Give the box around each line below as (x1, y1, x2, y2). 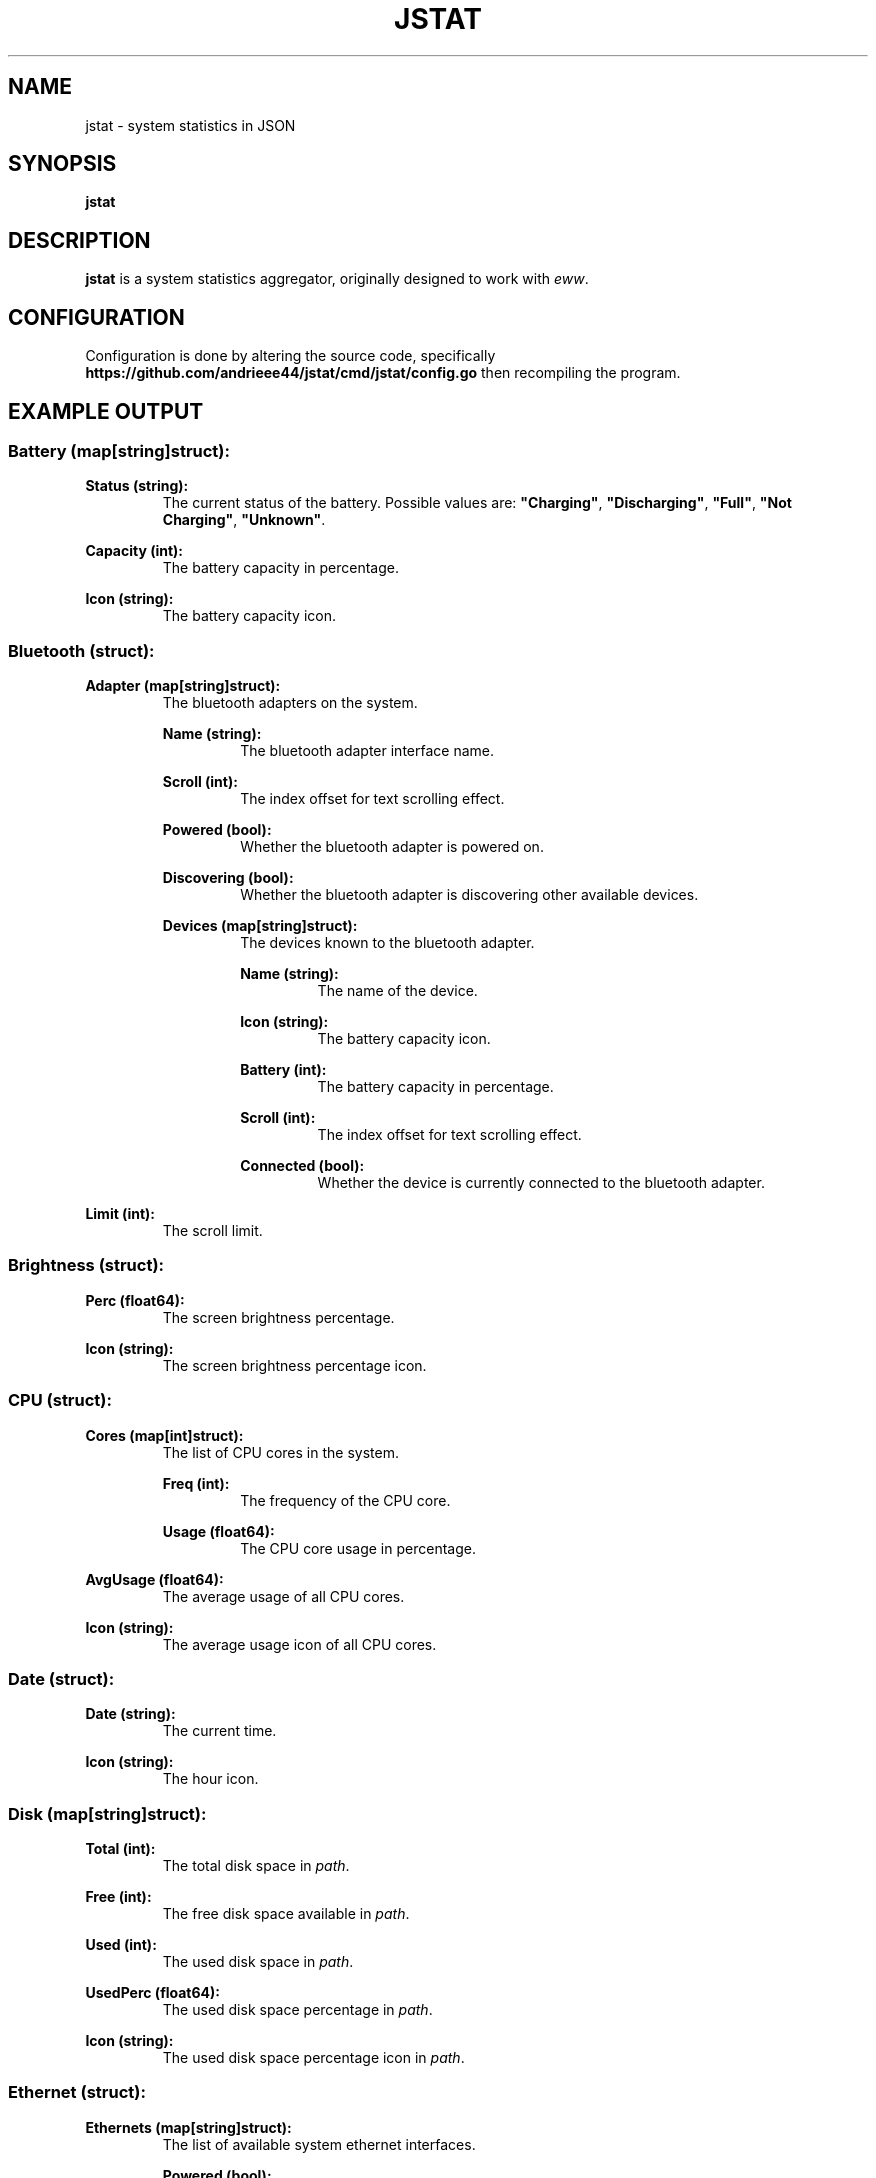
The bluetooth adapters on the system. (162, 694, 418, 712)
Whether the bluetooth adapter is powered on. (240, 838, 544, 856)
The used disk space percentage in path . (162, 2001, 433, 2019)
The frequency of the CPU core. (240, 1491, 451, 1509)
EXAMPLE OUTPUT (8, 398, 204, 424)
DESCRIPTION (8, 227, 151, 253)
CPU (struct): (8, 1390, 112, 1411)
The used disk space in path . (162, 1953, 354, 1971)
